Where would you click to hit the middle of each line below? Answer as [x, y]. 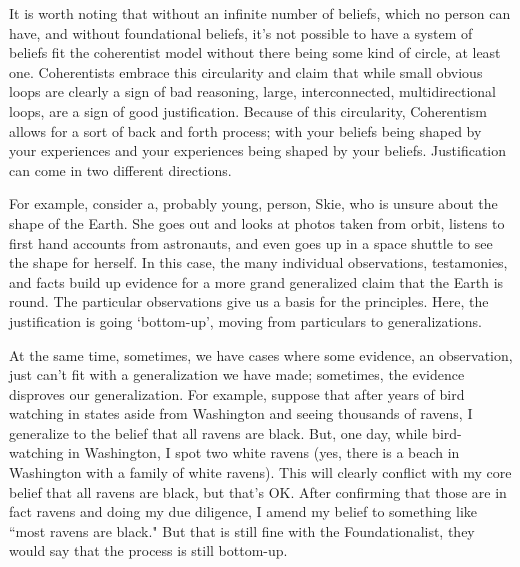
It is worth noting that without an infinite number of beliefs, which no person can [260, 13]
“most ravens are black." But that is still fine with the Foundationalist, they [242, 530]
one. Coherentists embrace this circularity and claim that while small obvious [246, 71]
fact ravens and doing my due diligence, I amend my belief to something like [243, 511]
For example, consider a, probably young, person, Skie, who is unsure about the [253, 203]
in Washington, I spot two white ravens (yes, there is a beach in [264, 452]
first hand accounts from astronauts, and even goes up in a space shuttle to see [251, 242]
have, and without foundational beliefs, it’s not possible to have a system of [241, 32]
